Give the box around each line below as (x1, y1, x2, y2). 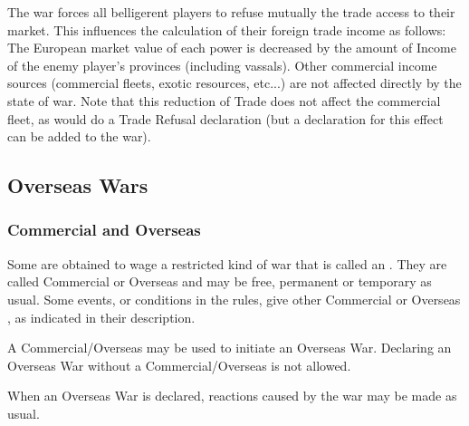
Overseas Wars (7, 171, 148, 199)
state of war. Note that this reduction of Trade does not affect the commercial (7, 91, 441, 110)
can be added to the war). (7, 127, 151, 146)
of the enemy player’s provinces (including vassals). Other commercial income (7, 55, 437, 74)
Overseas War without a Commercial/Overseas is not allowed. (7, 355, 351, 374)
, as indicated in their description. (7, 307, 196, 326)
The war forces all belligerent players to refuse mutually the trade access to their (7, 3, 455, 21)
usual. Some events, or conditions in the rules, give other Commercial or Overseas (7, 289, 461, 308)
